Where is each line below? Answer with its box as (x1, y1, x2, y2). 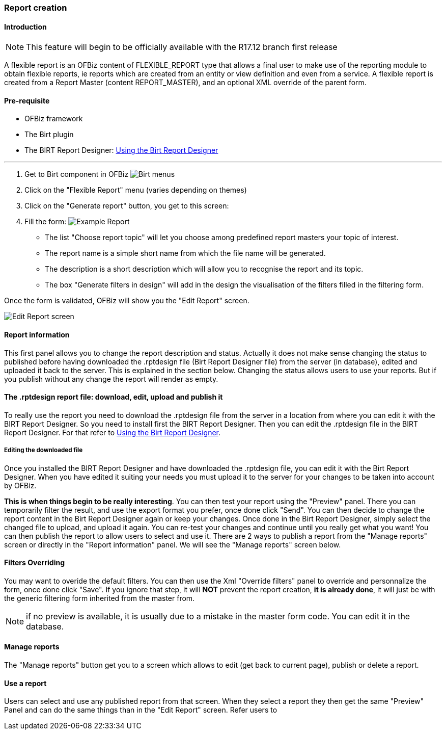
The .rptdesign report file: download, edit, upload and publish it (4, 392, 223, 402)
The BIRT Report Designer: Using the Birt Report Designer (24, 146, 218, 155)
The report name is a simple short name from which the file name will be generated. (45, 249, 326, 258)
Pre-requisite (4, 96, 50, 105)
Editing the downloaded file (4, 447, 83, 454)
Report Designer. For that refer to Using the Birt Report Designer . (4, 428, 221, 437)
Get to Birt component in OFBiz (24, 170, 129, 179)
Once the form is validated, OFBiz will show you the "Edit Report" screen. (4, 296, 249, 305)
